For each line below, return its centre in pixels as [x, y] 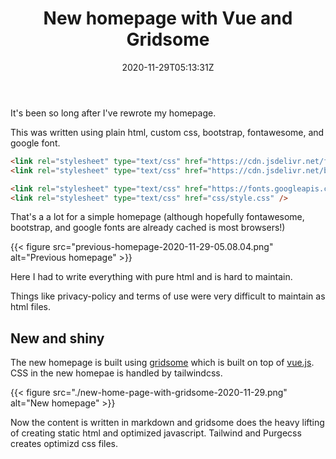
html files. [30, 307]
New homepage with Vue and [168, 18]
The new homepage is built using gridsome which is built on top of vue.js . [162, 363]
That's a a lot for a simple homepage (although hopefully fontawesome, [157, 217]
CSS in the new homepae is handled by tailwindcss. [116, 373]
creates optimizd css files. [64, 444]
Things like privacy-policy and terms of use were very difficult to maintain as [168, 296]
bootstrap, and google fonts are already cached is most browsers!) [148, 228]
